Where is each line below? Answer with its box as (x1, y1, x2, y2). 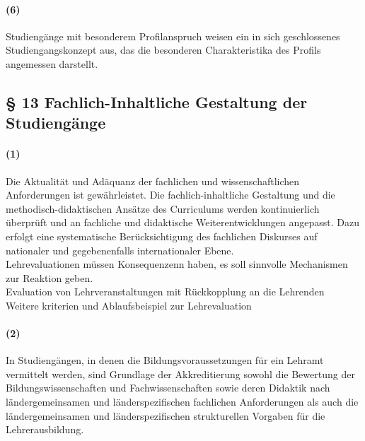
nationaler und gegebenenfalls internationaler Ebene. (6, 242, 234, 257)
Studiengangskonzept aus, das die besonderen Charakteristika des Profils (6, 42, 321, 57)
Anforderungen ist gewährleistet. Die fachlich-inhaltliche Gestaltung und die (6, 187, 335, 202)
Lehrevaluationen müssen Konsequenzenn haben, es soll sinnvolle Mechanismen (6, 257, 348, 271)
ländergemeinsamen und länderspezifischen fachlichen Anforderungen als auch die (6, 394, 359, 409)
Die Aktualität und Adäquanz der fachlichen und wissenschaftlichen (6, 173, 300, 188)
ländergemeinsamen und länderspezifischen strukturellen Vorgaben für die (6, 408, 325, 423)
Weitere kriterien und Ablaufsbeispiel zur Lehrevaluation (6, 298, 252, 312)
